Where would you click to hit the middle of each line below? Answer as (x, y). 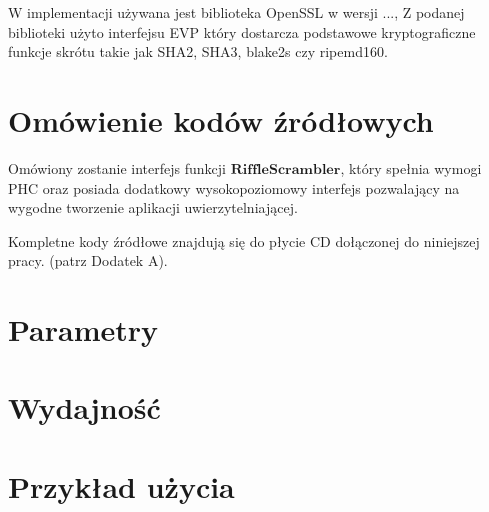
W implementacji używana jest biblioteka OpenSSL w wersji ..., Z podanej (236, 12)
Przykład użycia (121, 485)
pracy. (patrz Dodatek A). (88, 260)
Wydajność (84, 407)
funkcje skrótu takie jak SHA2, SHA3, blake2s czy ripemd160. (198, 51)
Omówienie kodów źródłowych (221, 119)
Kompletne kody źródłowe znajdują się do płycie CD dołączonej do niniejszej (244, 240)
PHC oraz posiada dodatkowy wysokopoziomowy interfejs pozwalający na (234, 187)
